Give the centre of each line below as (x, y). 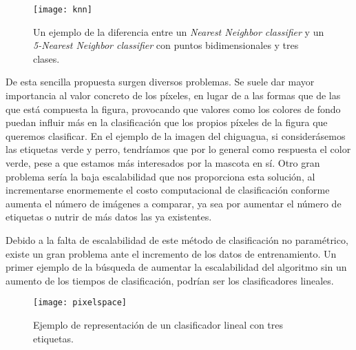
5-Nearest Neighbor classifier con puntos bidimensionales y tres (166, 45)
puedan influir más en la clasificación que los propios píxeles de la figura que (167, 122)
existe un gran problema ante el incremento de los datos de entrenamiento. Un (171, 253)
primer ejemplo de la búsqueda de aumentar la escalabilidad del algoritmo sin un (176, 267)
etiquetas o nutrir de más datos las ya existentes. (109, 217)
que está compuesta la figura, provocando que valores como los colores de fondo (173, 109)
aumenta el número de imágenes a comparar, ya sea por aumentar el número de (174, 203)
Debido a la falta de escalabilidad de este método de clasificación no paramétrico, (177, 239)
